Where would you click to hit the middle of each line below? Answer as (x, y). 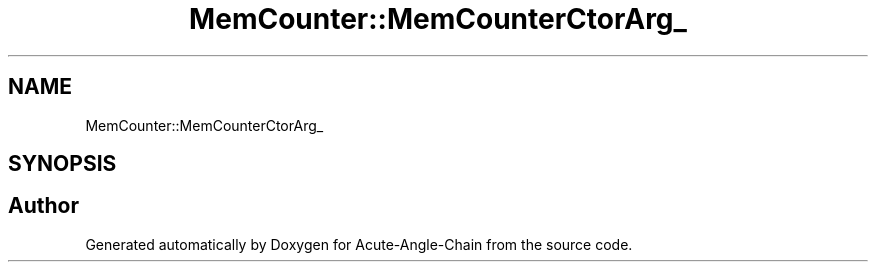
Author (43, 206)
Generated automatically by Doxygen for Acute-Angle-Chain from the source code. (359, 244)
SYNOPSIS (62, 164)
